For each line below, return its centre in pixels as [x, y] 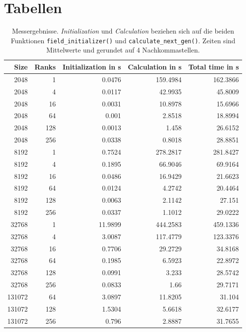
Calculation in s [155, 66]
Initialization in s [92, 66]
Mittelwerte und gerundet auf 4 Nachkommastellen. [123, 50]
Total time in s [214, 66]
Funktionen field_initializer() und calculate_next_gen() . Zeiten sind [123, 40]
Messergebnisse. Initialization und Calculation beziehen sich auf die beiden [123, 31]
